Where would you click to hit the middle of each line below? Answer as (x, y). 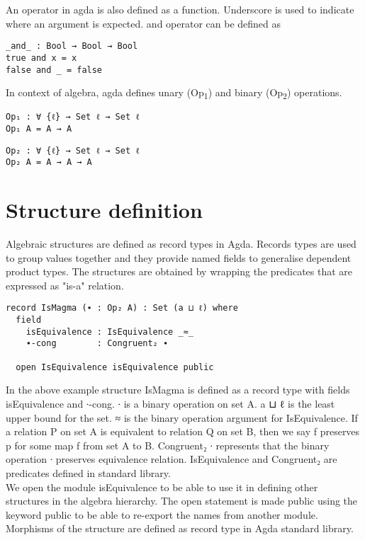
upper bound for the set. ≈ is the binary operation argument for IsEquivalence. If (182, 417)
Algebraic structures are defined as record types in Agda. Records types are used (181, 244)
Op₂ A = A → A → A (49, 162)
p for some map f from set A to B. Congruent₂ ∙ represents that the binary (168, 445)
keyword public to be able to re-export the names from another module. (162, 514)
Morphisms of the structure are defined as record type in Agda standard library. (180, 528)
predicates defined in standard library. (88, 472)
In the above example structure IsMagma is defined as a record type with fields (178, 390)
